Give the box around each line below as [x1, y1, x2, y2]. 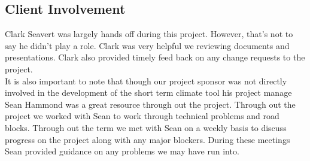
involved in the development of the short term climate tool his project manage [5, 86, 292, 99]
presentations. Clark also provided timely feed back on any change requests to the [5, 51, 305, 63]
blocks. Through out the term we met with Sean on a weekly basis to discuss [5, 121, 287, 133]
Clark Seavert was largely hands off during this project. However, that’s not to [5, 28, 293, 40]
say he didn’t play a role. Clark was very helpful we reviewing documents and [5, 39, 290, 51]
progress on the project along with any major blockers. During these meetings [5, 133, 290, 145]
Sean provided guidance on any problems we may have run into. [5, 145, 239, 157]
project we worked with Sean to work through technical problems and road [5, 110, 279, 122]
